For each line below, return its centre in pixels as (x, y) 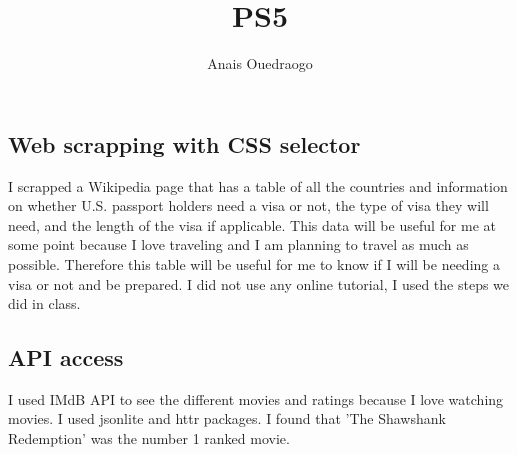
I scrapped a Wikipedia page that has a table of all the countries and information (258, 185)
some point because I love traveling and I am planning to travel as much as (238, 244)
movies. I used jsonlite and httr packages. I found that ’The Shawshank (227, 418)
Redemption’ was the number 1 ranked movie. (149, 438)
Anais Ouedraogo (260, 63)
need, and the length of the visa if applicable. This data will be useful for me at (252, 224)
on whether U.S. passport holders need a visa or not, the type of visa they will (248, 205)
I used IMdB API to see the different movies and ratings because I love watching (256, 398)
